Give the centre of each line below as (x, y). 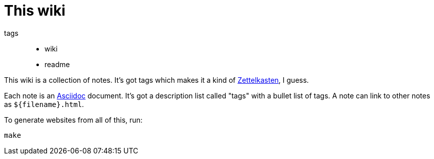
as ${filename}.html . (44, 104)
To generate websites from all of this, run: (74, 120)
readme (57, 64)
